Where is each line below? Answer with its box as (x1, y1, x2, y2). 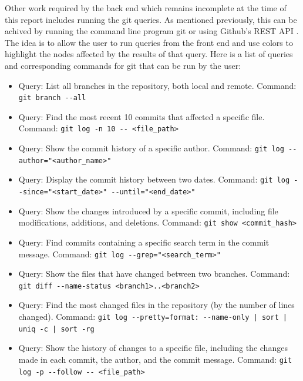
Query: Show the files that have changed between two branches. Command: (18, 267, 290, 280)
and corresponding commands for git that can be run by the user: (5, 59, 241, 71)
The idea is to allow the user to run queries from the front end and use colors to (5, 36, 293, 48)
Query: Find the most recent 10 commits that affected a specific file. (18, 110, 265, 122)
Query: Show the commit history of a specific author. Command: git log (18, 142, 284, 154)
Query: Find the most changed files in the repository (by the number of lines (18, 299, 295, 311)
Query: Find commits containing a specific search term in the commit (18, 236, 270, 248)
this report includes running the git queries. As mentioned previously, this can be (5, 13, 297, 25)
